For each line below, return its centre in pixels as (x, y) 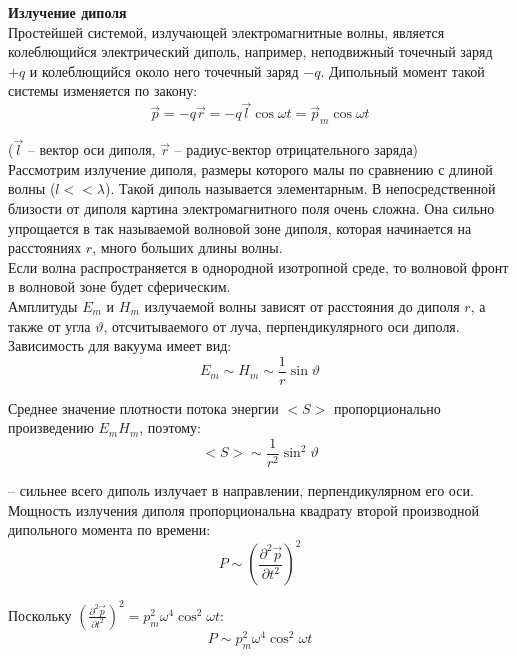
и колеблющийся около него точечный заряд (164, 70)
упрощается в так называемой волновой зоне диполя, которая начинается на (240, 227)
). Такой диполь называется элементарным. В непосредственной (300, 188)
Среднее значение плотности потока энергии (143, 407)
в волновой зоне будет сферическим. (119, 286)
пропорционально (387, 407)
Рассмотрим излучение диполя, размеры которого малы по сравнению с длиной (250, 168)
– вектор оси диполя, (91, 149)
